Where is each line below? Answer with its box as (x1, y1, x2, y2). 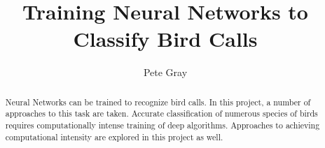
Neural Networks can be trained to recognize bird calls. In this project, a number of (5, 96, 311, 108)
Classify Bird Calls (73, 24, 258, 53)
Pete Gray (143, 65, 188, 80)
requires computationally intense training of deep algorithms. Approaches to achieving (5, 119, 320, 131)
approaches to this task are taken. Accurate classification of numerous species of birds (5, 108, 318, 119)
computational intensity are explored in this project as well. (5, 131, 223, 142)
